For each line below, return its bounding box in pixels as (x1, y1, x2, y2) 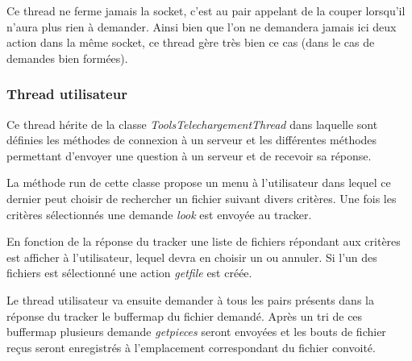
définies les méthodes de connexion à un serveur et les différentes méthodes (6, 131, 377, 148)
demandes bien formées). (6, 49, 128, 66)
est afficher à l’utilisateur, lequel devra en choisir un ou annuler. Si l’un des (6, 248, 377, 265)
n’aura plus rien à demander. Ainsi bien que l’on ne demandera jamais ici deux (6, 18, 397, 35)
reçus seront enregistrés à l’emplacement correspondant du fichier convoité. (6, 338, 376, 355)
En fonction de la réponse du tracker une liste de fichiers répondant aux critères (6, 233, 401, 250)
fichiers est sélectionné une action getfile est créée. (6, 264, 252, 281)
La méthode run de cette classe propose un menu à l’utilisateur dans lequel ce (6, 174, 391, 191)
